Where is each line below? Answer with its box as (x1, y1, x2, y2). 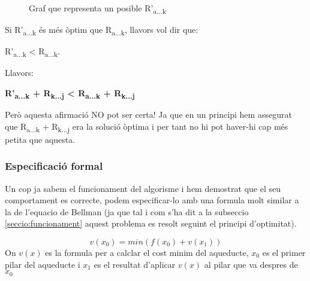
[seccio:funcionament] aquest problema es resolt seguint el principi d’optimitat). (5, 217, 297, 230)
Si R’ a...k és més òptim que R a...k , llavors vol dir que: (5, 23, 198, 37)
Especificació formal (5, 158, 103, 173)
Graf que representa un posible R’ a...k (29, 2, 167, 16)
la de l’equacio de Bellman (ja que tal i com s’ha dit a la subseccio (5, 205, 249, 218)
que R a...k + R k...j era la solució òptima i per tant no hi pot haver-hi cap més (5, 120, 288, 134)
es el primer (262, 246, 306, 258)
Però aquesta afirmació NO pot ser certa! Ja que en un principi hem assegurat (5, 108, 292, 121)
